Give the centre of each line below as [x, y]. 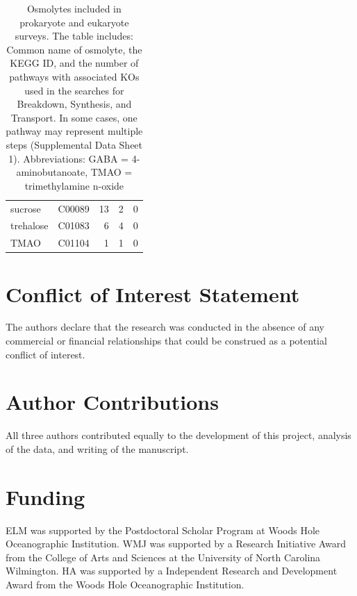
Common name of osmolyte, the [74, 49]
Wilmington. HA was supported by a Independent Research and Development [172, 571]
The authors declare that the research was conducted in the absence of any [165, 327]
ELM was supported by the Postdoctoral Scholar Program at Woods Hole [163, 530]
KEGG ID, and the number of [74, 63]
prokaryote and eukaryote [74, 22]
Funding [45, 496]
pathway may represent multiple [74, 131]
